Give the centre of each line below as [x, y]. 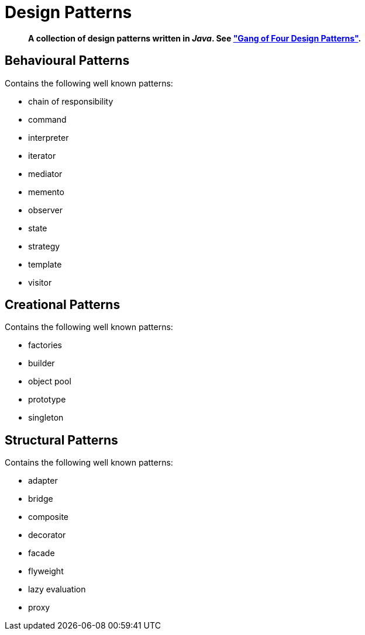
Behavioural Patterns [67, 61]
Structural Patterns [61, 440]
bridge [41, 499]
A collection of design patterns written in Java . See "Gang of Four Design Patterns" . [195, 38]
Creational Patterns [63, 305]
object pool [50, 381]
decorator [47, 535]
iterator [42, 155]
